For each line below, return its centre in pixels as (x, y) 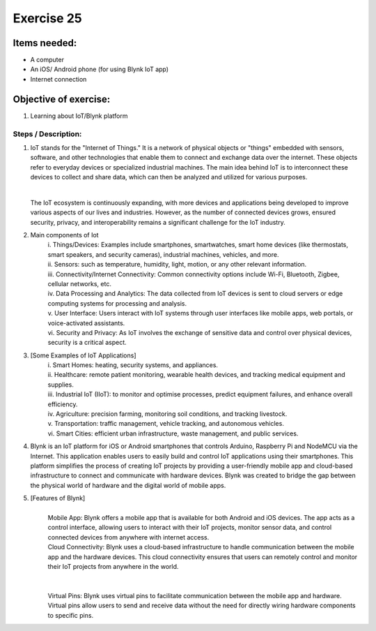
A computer (47, 60)
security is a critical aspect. (87, 343)
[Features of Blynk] (58, 498)
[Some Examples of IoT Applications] (83, 355)
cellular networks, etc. (79, 283)
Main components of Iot (64, 235)
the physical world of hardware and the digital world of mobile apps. (128, 485)
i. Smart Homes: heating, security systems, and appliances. (133, 365)
